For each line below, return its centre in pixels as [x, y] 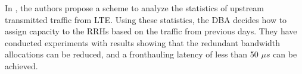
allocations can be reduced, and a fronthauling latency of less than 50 [132, 54]
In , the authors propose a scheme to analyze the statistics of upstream [134, 8]
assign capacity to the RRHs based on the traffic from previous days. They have [151, 31]
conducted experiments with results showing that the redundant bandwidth [143, 42]
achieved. [21, 65]
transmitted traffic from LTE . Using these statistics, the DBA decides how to [146, 19]
